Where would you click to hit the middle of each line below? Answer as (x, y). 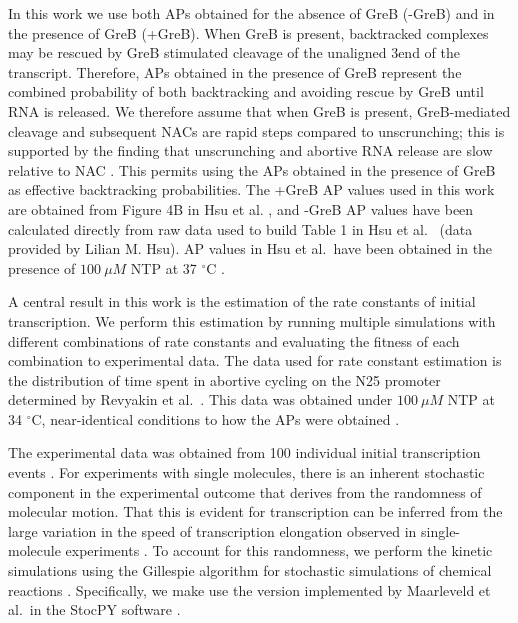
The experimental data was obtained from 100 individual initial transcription (244, 452)
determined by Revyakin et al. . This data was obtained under (200, 399)
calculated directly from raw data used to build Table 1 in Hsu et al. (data (240, 228)
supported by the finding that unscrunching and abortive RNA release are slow (250, 150)
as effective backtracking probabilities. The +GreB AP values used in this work (251, 189)
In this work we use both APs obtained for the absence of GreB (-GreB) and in (251, 13)
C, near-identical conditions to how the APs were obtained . (215, 418)
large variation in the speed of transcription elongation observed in (212, 530)
